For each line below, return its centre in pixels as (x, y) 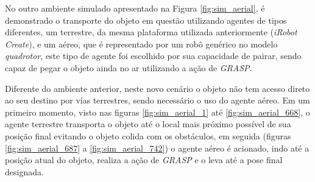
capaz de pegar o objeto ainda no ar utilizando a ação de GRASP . (129, 67)
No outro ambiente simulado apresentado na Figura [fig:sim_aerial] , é (135, 8)
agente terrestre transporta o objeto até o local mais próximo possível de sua (148, 124)
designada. (24, 171)
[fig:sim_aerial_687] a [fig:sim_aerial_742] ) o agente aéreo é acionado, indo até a (157, 148)
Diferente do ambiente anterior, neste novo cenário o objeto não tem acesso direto (157, 88)
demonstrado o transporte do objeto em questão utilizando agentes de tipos (146, 20)
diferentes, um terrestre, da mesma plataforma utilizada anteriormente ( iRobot (151, 32)
